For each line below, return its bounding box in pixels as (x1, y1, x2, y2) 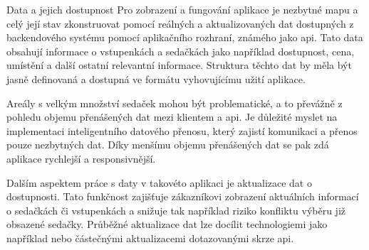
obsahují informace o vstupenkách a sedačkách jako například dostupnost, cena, (6, 43, 355, 58)
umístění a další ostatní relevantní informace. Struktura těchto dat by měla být (6, 58, 352, 72)
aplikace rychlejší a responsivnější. (6, 151, 156, 165)
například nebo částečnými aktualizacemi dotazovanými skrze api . (6, 230, 294, 245)
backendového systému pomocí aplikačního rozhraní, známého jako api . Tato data (6, 30, 363, 45)
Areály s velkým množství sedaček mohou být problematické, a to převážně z (6, 95, 343, 110)
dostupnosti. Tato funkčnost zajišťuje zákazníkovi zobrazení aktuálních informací (6, 189, 359, 204)
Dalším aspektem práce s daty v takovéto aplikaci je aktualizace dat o (6, 175, 312, 190)
